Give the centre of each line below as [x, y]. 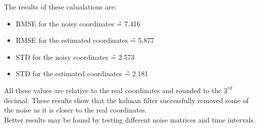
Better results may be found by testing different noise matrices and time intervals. [130, 119]
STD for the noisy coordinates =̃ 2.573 [75, 57]
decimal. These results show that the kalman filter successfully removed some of [126, 100]
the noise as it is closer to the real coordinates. [75, 110]
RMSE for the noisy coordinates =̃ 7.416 [78, 23]
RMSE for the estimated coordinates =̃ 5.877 [85, 40]
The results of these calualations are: [60, 6]
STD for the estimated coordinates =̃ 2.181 [82, 73]
